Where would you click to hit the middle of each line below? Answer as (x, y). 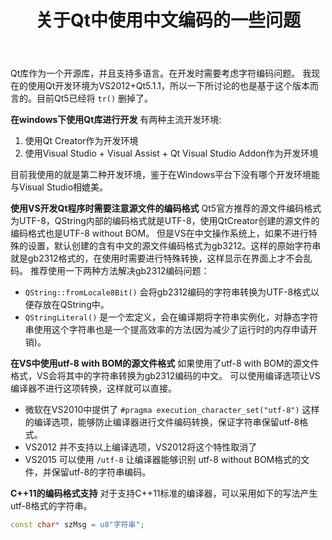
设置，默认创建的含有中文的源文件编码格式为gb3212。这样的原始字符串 (174, 246)
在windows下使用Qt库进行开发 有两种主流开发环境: (116, 120)
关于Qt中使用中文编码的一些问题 (167, 20)
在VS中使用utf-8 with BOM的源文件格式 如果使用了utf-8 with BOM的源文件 (165, 363)
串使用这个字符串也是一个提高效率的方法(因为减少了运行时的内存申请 (166, 330)
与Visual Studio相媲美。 (59, 187)
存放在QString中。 (71, 305)
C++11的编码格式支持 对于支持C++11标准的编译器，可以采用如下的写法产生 (164, 493)
